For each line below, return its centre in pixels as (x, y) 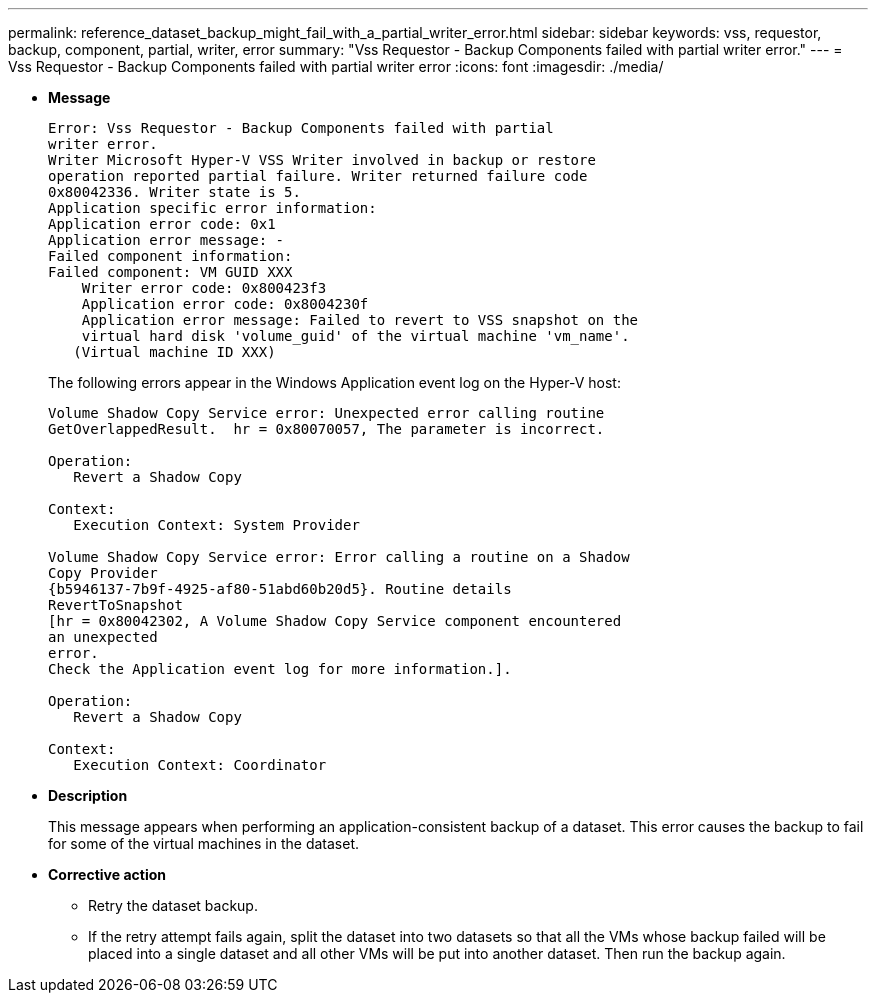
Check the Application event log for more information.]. (280, 669)
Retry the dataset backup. (173, 905)
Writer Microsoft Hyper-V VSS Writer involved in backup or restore (322, 160)
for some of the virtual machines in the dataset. (204, 843)
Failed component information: (170, 256)
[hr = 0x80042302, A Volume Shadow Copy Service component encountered (335, 621)
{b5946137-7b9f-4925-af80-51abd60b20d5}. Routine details (280, 589)
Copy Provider (103, 573)
